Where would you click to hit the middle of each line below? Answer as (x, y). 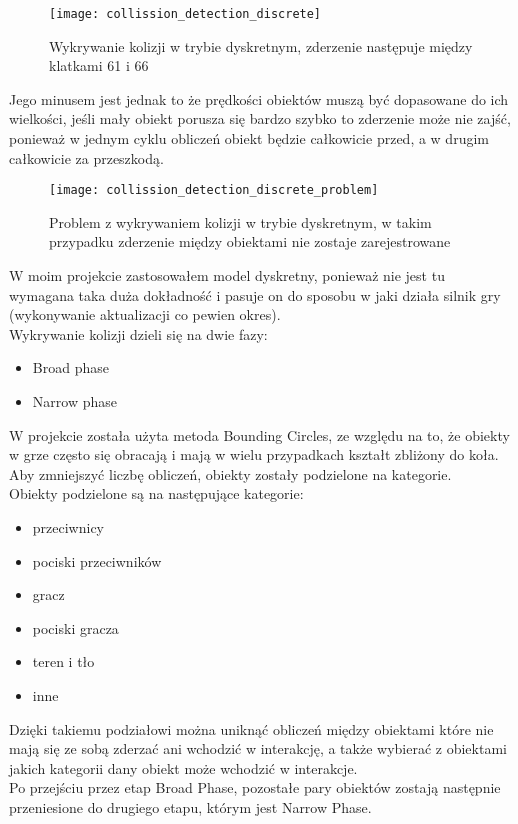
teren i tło (63, 661)
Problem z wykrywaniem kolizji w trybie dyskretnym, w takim (240, 221)
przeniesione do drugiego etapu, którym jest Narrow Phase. (190, 806)
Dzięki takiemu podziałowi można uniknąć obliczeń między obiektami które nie (251, 728)
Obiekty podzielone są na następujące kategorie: (156, 493)
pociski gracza (75, 627)
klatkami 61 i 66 (99, 65)
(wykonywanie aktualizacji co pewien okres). (145, 314)
